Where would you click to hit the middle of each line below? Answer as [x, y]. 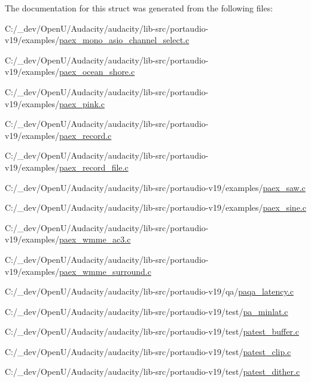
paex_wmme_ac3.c [95, 239]
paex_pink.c [82, 103]
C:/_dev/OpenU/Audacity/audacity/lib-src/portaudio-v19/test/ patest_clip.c [148, 351]
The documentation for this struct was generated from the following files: [139, 8]
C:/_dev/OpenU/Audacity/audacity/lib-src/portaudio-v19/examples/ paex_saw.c [155, 187]
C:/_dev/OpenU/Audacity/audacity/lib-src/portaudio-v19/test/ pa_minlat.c [147, 311]
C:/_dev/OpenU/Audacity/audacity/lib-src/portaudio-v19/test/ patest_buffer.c [152, 331]
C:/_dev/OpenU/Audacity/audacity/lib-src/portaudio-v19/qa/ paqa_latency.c [149, 291]
